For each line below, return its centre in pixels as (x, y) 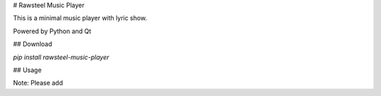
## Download (32, 44)
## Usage (28, 70)
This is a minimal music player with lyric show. (80, 18)
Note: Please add (38, 83)
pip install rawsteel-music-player (61, 57)
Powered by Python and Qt (52, 31)
